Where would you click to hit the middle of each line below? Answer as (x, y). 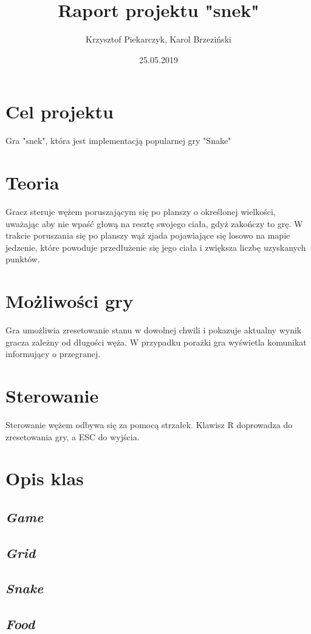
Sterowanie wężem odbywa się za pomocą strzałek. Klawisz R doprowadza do (149, 424)
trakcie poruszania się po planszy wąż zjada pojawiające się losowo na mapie (148, 235)
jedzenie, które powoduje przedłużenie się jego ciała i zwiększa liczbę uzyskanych (156, 247)
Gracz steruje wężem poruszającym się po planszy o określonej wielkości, (141, 211)
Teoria (32, 182)
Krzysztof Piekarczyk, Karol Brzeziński (159, 39)
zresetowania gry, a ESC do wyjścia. (73, 436)
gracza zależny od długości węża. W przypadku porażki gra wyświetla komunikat (156, 342)
